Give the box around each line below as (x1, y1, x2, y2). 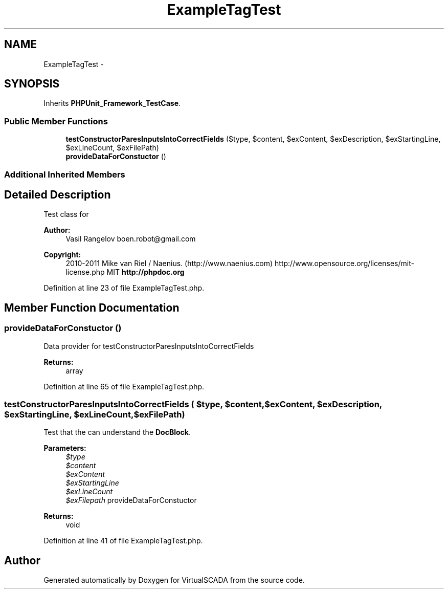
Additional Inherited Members (4, 169, 125, 180)
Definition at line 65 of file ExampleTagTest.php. (43, 382, 205, 391)
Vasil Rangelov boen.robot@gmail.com (65, 234, 196, 244)
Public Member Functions (4, 116, 108, 126)
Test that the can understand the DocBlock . (43, 428, 191, 437)
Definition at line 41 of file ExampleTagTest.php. (43, 536, 203, 545)
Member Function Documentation (4, 301, 180, 314)
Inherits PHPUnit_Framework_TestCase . (43, 99, 181, 108)
